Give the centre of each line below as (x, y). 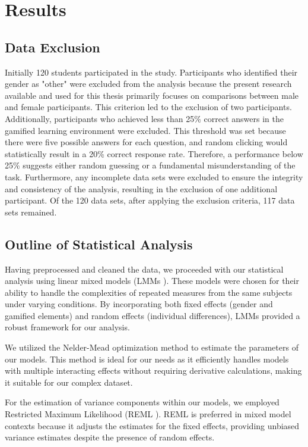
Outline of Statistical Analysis (99, 244)
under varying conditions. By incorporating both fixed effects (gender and (139, 304)
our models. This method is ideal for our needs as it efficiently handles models (147, 359)
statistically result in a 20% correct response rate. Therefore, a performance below (154, 153)
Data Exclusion (53, 47)
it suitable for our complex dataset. (69, 382)
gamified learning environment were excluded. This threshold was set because (145, 130)
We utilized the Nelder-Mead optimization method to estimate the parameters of (152, 347)
